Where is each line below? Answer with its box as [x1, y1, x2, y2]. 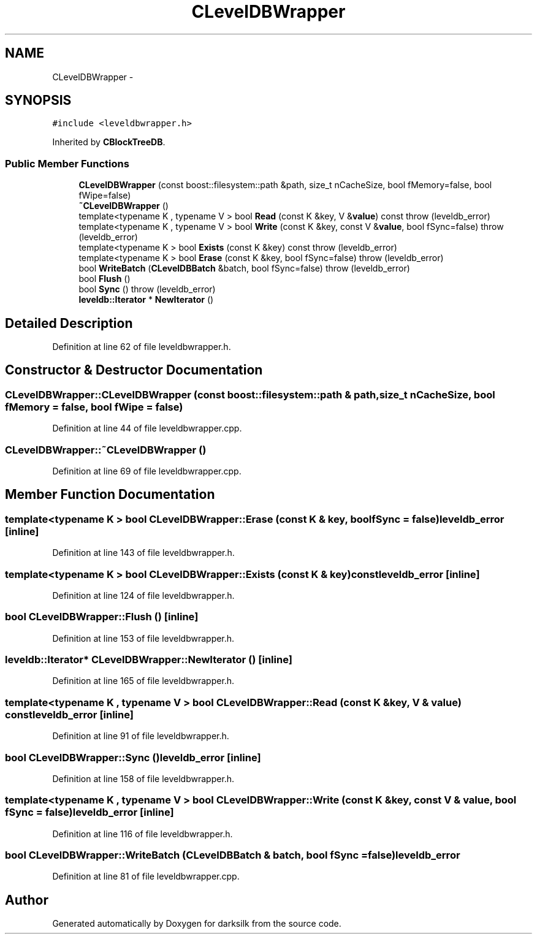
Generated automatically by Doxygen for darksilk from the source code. [52, 918, 341, 929]
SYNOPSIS [5, 93, 72, 108]
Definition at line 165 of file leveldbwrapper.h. [52, 675, 235, 686]
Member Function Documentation [5, 487, 215, 503]
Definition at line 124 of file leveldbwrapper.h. [52, 590, 235, 601]
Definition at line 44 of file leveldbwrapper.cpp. [52, 423, 242, 434]
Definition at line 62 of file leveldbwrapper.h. [52, 341, 231, 352]
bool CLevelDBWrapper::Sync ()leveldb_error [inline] [5, 751, 261, 764]
